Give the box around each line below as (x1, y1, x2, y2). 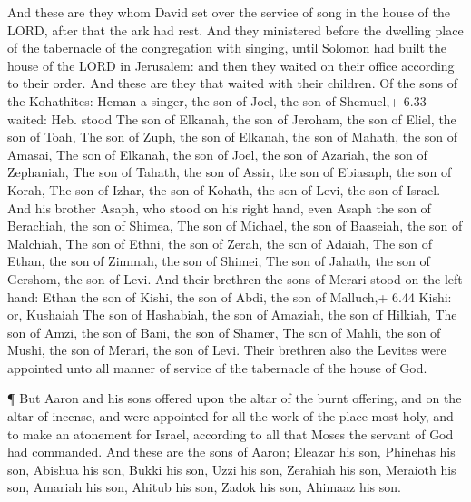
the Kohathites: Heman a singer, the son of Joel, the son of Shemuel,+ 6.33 (7, 91, 427, 110)
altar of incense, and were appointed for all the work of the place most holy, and (7, 407, 454, 426)
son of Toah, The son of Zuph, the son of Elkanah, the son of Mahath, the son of (7, 127, 458, 146)
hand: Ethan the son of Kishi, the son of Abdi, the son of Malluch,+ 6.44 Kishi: (7, 287, 452, 306)
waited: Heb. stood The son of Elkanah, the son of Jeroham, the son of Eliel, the (7, 109, 456, 128)
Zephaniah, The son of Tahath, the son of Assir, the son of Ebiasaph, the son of (7, 162, 452, 182)
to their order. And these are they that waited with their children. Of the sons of (7, 74, 457, 93)
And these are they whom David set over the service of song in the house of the (7, 3, 450, 21)
